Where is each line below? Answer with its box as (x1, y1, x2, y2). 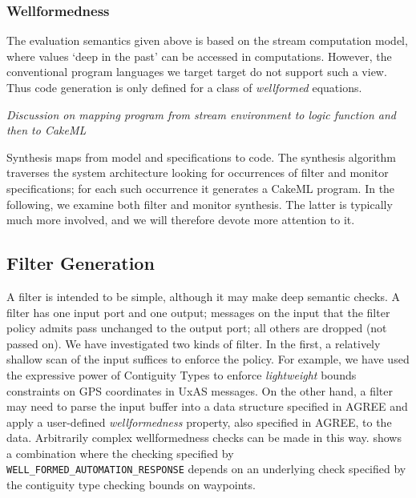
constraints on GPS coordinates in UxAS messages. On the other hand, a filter (6, 382, 393, 399)
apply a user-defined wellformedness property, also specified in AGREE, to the (6, 413, 392, 430)
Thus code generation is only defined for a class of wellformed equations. (6, 79, 362, 95)
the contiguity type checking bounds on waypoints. (6, 476, 256, 493)
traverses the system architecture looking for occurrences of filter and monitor (6, 164, 389, 181)
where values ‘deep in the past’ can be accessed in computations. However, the (6, 47, 392, 64)
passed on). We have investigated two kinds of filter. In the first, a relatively (6, 335, 381, 351)
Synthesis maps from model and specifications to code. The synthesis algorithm (6, 148, 397, 165)
